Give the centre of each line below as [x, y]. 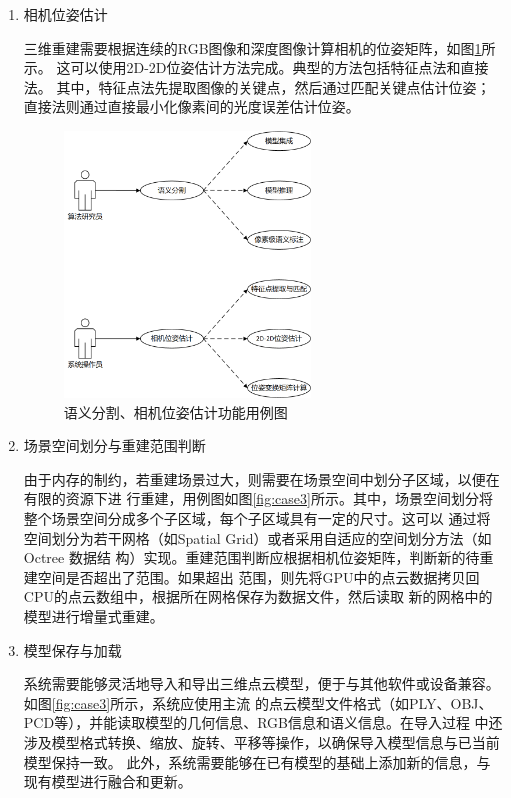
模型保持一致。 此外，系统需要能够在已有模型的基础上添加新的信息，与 [257, 761]
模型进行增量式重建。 [93, 616]
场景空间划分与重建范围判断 [114, 445]
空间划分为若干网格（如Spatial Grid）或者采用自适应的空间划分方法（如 [257, 537]
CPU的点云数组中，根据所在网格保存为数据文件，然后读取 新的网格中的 [258, 596]
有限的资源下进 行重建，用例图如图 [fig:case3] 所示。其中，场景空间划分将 [258, 498]
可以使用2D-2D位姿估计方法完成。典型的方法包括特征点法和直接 [279, 67]
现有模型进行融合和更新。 [107, 781]
